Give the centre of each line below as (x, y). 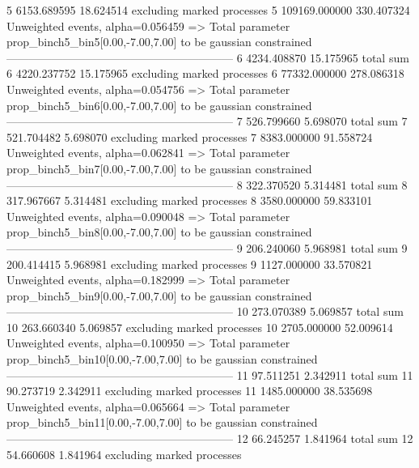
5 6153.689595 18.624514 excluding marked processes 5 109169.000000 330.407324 (208, 10)
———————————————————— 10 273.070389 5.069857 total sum (205, 311)
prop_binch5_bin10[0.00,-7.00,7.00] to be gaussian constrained (162, 359)
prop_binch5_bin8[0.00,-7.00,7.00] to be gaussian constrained (159, 232)
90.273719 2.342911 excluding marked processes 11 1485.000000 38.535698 (190, 391)
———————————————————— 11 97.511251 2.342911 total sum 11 (210, 374)
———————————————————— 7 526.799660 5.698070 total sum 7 (207, 121)
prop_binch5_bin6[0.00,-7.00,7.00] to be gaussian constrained (159, 105)
